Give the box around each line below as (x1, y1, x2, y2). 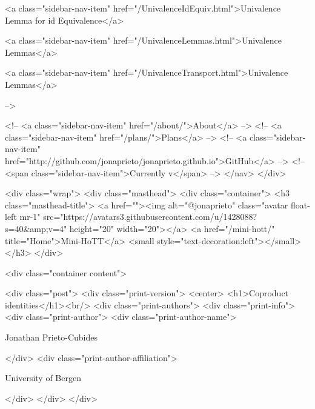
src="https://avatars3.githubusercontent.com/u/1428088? (43, 210, 257, 223)
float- (290, 198, 310, 211)
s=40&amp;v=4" (5, 222, 67, 234)
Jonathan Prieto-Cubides (5, 331, 98, 344)
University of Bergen (5, 371, 81, 384)
